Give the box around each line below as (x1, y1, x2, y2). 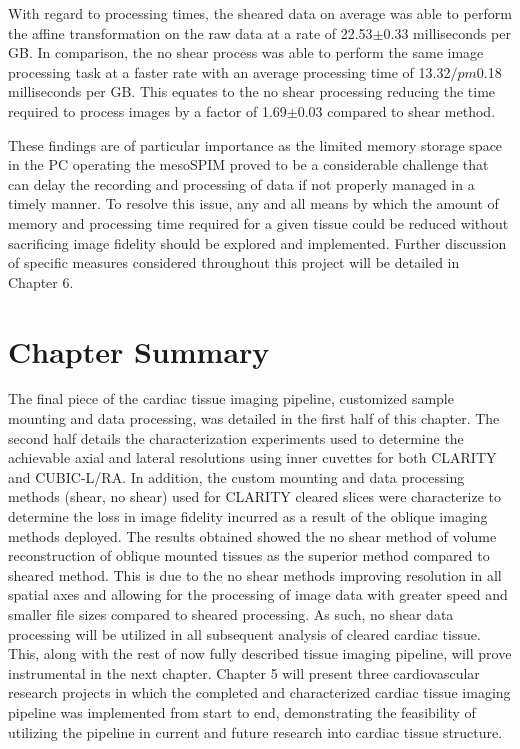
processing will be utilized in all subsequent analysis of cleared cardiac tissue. (8, 623, 481, 644)
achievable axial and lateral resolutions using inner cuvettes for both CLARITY (8, 447, 497, 468)
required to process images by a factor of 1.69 (8, 100, 287, 121)
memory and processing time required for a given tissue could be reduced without (8, 212, 509, 233)
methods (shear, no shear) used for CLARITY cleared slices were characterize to (8, 486, 501, 507)
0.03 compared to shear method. (297, 100, 496, 121)
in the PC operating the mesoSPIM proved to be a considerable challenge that (8, 154, 489, 175)
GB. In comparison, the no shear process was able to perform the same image (8, 42, 484, 63)
